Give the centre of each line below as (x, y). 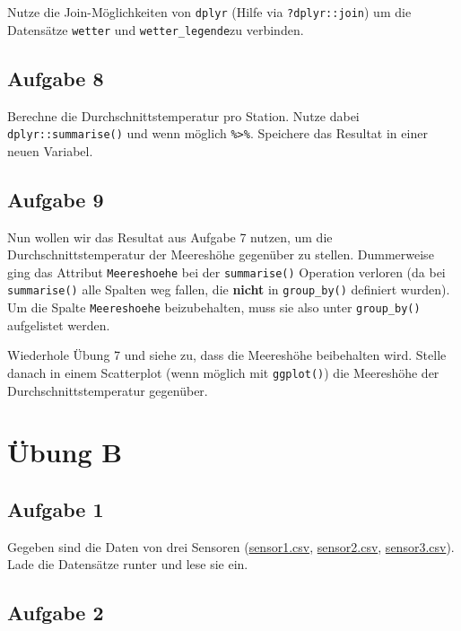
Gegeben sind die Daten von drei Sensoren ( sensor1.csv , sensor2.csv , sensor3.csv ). (231, 546)
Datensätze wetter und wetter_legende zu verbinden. (156, 29)
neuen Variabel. (50, 150)
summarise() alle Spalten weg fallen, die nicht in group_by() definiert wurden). (229, 289)
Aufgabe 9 (56, 199)
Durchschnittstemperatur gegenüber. (108, 390)
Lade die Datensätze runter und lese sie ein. (128, 564)
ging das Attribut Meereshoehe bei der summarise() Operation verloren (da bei (226, 272)
